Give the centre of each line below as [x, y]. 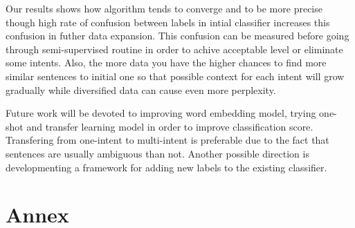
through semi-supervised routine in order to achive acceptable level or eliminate [174, 49]
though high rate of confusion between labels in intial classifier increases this [168, 22]
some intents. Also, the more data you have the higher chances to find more [166, 63]
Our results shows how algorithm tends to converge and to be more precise [164, 8]
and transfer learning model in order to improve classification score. [170, 126]
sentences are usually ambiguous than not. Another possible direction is [157, 153]
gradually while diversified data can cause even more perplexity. [141, 89]
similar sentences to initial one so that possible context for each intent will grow [175, 76]
